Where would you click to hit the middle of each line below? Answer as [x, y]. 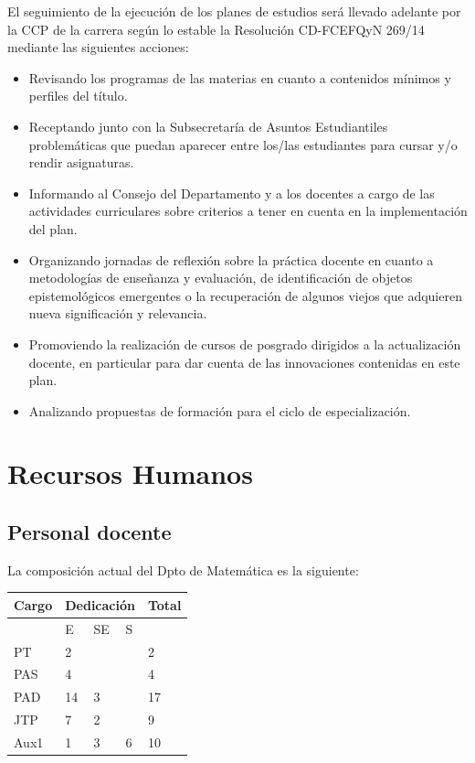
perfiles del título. [78, 96]
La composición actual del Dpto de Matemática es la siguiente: [183, 570]
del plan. [53, 228]
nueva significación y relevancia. [118, 313]
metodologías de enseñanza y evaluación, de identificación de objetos [221, 278]
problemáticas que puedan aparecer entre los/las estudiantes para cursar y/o [243, 144]
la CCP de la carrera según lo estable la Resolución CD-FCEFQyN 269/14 [216, 29]
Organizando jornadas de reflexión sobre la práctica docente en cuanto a [231, 259]
